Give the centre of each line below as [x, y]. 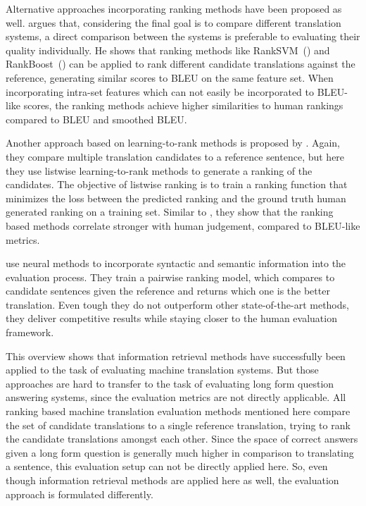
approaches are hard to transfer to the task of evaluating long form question [170, 383]
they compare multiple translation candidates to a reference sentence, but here [175, 156]
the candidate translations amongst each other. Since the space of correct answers [182, 439]
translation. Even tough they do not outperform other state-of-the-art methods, [177, 304]
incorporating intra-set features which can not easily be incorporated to [160, 91]
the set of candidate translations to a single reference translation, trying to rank [178, 425]
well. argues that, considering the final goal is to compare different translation [173, 22]
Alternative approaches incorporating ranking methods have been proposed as [174, 8]
